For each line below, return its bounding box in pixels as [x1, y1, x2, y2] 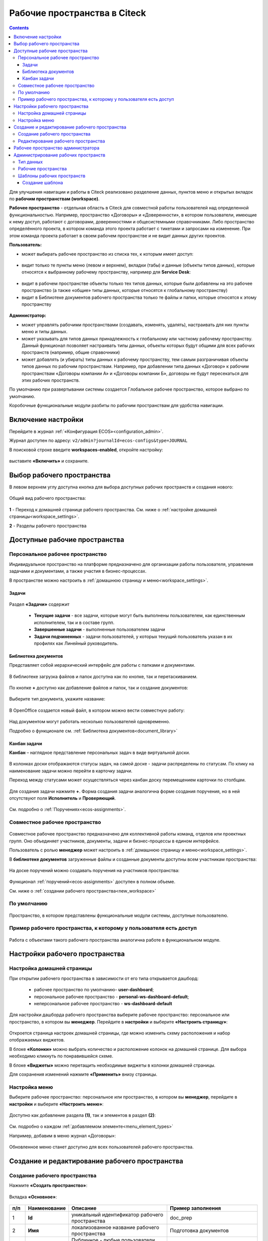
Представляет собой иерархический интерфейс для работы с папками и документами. [9, 662, 196, 668]
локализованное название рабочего [71, 1224, 160, 1231]
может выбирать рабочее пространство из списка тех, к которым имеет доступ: [21, 251, 194, 257]
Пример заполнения [170, 1205, 221, 1212]
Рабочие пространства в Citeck [9, 7, 146, 18]
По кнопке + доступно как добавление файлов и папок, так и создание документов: [9, 685, 189, 691]
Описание [71, 1205, 97, 1212]
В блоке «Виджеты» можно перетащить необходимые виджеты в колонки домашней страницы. [9, 1062, 216, 1068]
